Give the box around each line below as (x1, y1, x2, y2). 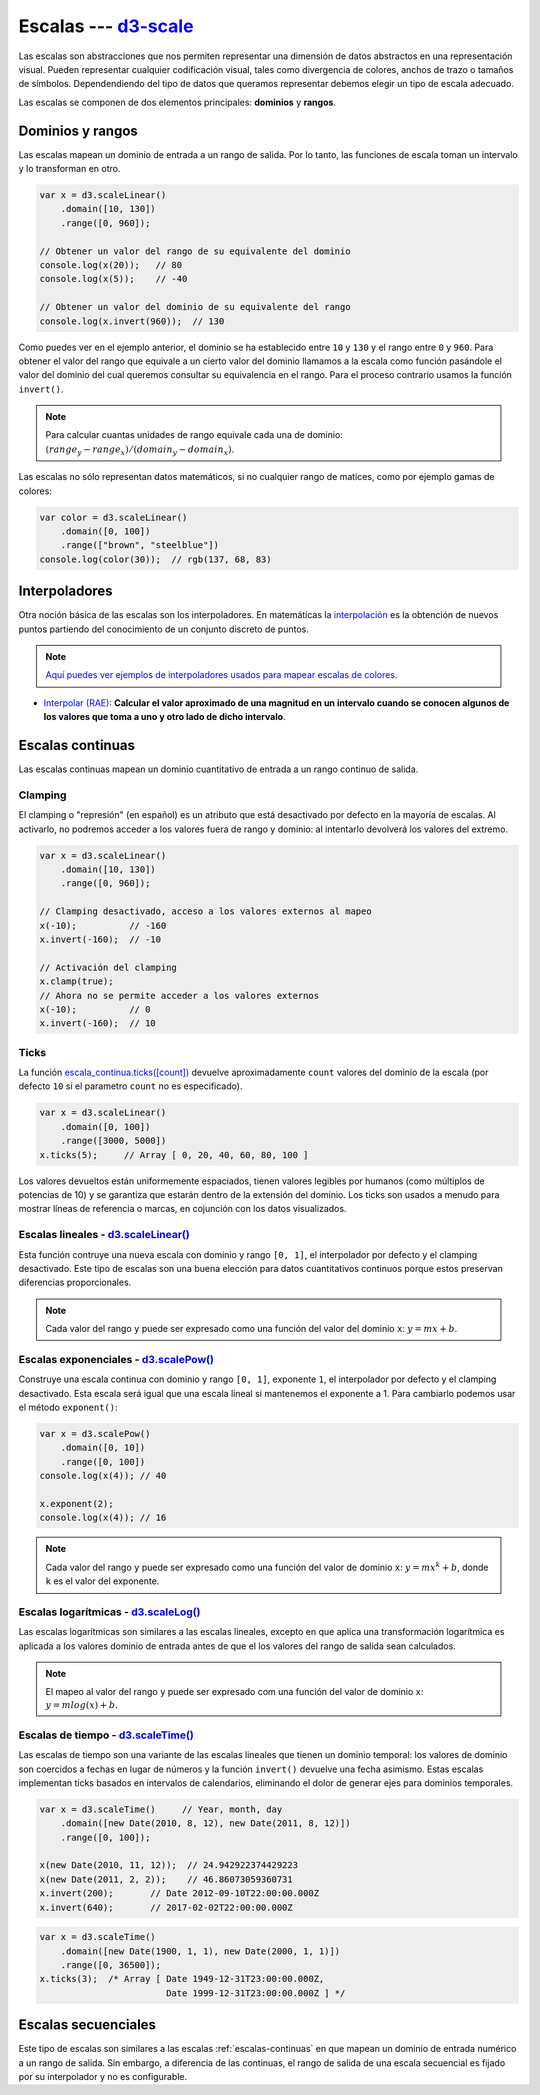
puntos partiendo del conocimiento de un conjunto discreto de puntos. (18, 623, 309, 635)
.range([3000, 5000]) (60, 1135, 167, 1147)
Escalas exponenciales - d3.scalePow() (18, 1352, 215, 1366)
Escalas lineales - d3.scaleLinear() (18, 1228, 190, 1242)
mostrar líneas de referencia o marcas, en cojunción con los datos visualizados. (18, 1203, 347, 1215)
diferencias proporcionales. (18, 1276, 132, 1289)
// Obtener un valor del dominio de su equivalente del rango (39, 301, 351, 313)
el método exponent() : (18, 1401, 119, 1414)
